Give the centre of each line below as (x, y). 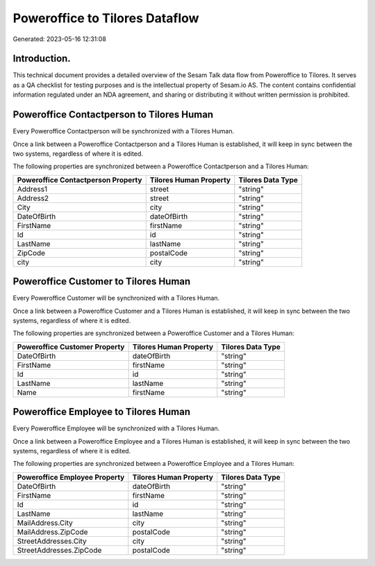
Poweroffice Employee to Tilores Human (102, 412)
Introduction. (42, 59)
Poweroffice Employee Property (71, 477)
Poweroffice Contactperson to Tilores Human (113, 115)
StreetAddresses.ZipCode (59, 550)
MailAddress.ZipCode (52, 532)
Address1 (32, 189)
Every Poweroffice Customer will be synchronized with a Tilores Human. (116, 298)
